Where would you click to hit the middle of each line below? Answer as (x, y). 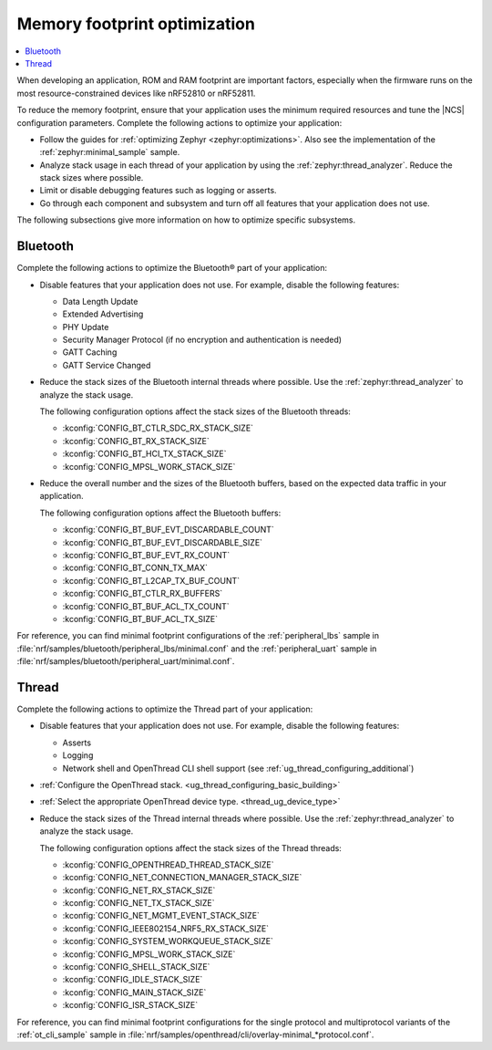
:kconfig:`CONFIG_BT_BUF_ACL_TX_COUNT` (146, 606)
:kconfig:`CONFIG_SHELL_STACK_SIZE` (136, 967)
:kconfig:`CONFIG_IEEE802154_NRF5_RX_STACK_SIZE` (165, 928)
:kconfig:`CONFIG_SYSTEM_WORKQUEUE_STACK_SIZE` (168, 941)
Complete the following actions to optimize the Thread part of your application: (165, 709)
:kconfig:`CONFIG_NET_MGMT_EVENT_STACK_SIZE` (161, 916)
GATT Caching (90, 352)
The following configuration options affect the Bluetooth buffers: (160, 513)
